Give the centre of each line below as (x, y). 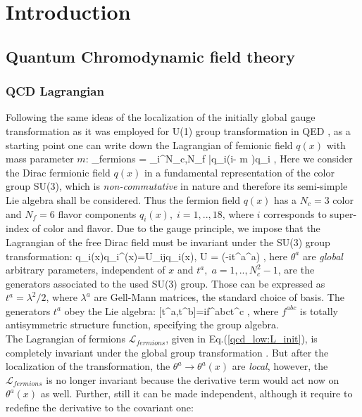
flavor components (97, 213)
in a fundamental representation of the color (239, 172)
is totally (319, 310)
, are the (296, 270)
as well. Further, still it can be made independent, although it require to (196, 393)
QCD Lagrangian (55, 91)
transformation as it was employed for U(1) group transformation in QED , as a (178, 130)
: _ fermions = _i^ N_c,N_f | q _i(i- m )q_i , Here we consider (219, 159)
